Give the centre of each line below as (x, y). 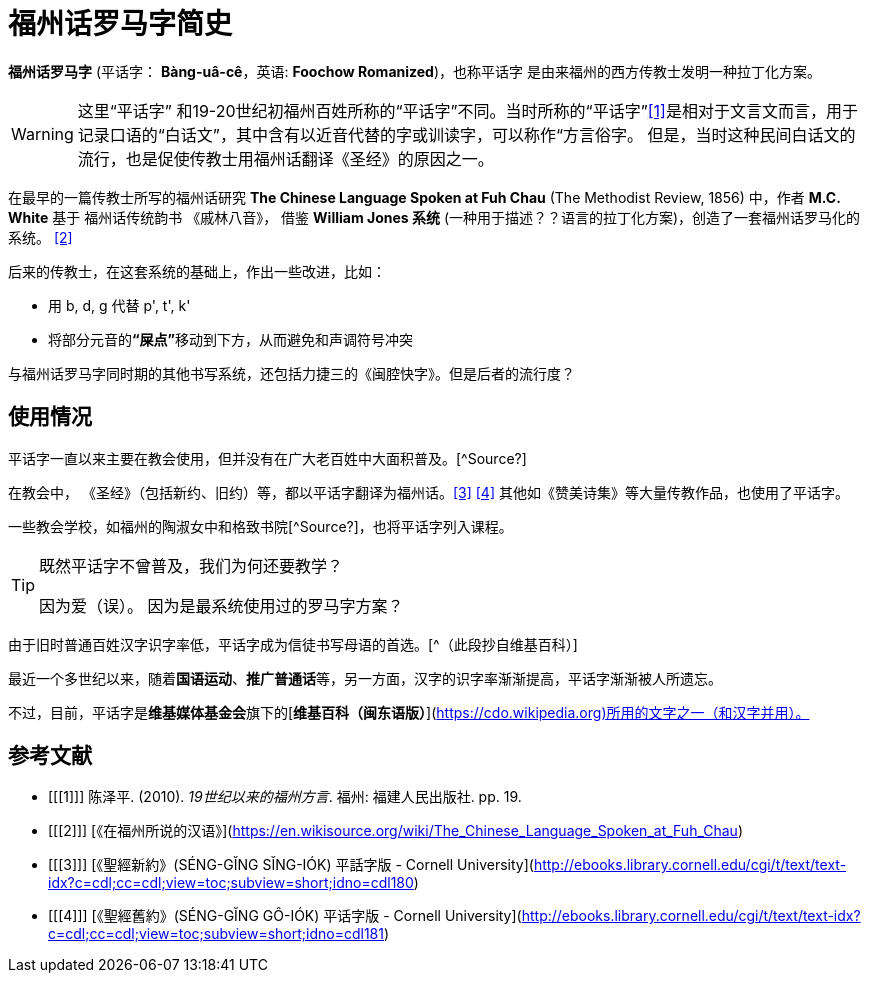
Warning (42, 133)
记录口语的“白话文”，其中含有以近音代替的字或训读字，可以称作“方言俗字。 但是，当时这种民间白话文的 (466, 134)
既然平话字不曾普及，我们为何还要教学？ (191, 565)
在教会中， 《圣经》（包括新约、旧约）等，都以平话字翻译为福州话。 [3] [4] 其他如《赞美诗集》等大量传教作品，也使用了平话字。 (428, 492)
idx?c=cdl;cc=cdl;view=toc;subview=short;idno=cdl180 (231, 883)
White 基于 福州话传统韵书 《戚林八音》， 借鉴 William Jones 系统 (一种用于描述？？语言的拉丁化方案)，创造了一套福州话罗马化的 (434, 217)
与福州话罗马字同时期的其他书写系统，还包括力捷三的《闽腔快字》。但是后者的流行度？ (291, 373)
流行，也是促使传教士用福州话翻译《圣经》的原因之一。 (285, 158)
